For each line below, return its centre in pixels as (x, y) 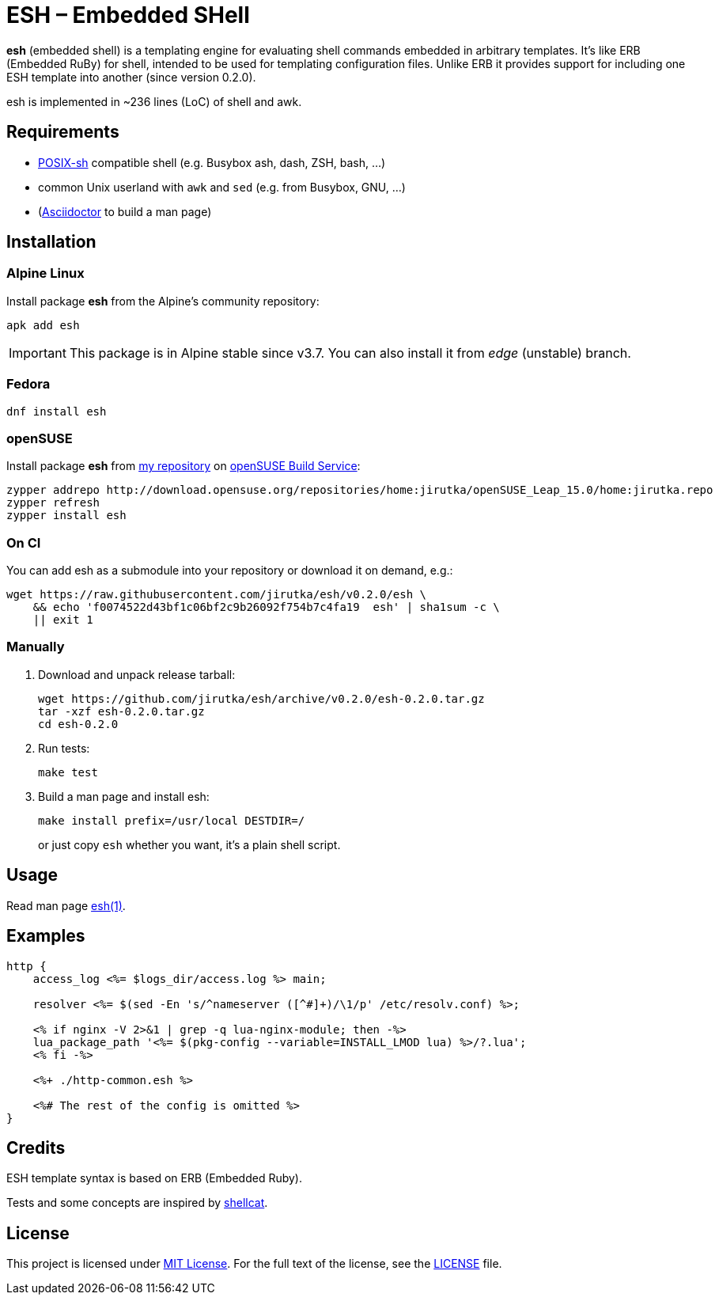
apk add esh (43, 325)
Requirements (63, 132)
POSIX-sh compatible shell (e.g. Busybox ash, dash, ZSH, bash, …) (212, 162)
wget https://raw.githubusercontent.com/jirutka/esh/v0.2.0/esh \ (217, 595)
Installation (51, 242)
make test (68, 772)
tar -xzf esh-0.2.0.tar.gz (121, 711)
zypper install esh (66, 516)
